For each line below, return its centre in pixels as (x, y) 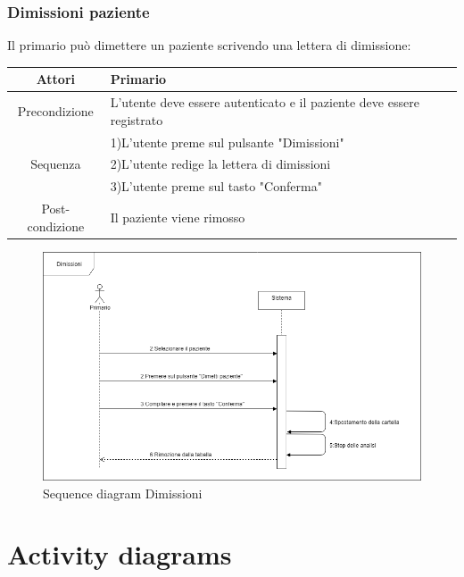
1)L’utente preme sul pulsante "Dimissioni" (227, 142)
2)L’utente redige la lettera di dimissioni (220, 164)
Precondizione (55, 110)
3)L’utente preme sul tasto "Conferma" (216, 186)
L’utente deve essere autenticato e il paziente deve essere (265, 102)
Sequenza (56, 164)
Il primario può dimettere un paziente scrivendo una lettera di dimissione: (209, 45)
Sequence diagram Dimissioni (123, 493)
